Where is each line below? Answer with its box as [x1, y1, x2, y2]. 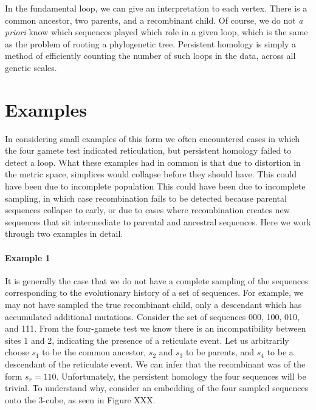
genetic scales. [5, 61, 57, 73]
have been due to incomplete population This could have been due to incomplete [5, 180, 306, 193]
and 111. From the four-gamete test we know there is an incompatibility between [5, 322, 306, 335]
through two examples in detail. [5, 227, 123, 240]
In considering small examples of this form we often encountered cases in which [5, 132, 300, 145]
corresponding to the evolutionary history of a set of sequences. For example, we [5, 286, 304, 299]
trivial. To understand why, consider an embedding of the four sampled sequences [5, 381, 309, 394]
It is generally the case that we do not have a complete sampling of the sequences [5, 274, 308, 287]
